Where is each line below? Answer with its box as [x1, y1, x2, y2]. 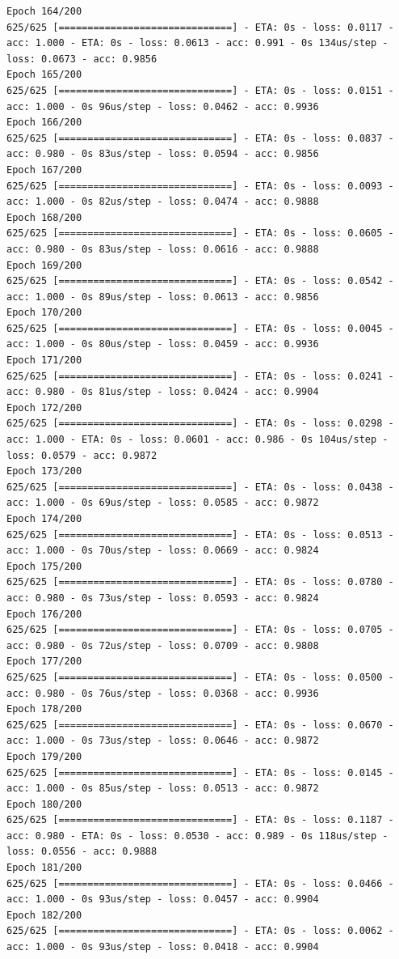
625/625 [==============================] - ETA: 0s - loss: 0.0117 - [6, 21, 394, 33]
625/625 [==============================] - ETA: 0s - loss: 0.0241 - [6, 370, 394, 382]
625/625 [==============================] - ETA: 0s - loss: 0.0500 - [6, 671, 394, 683]
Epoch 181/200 [6, 862, 82, 874]
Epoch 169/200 [6, 259, 82, 271]
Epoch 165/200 [6, 69, 82, 81]
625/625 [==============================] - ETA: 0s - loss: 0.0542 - [6, 275, 394, 287]
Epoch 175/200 [6, 560, 82, 572]
